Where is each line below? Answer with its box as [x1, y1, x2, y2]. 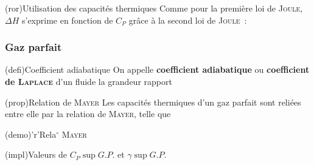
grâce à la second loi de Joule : [128, 13, 247, 26]
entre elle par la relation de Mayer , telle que [5, 107, 171, 120]
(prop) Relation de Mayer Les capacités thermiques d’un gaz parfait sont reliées [5, 95, 301, 108]
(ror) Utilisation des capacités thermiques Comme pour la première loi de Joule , [5, 2, 303, 14]
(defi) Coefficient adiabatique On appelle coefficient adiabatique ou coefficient [5, 63, 310, 76]
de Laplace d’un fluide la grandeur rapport [5, 75, 172, 87]
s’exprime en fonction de [21, 13, 113, 26]
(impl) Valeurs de [5, 148, 68, 161]
